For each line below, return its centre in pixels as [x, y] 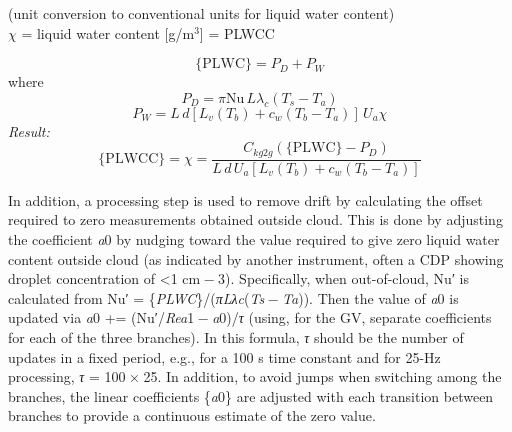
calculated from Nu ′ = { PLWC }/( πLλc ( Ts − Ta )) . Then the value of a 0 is [233, 297]
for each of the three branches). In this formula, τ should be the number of [236, 337]
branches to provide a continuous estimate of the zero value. [192, 415]
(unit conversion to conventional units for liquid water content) [201, 13]
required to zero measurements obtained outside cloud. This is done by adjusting [255, 219]
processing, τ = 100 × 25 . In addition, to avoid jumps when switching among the [255, 376]
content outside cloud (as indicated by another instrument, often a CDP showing [256, 258]
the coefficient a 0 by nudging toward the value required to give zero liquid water [254, 239]
